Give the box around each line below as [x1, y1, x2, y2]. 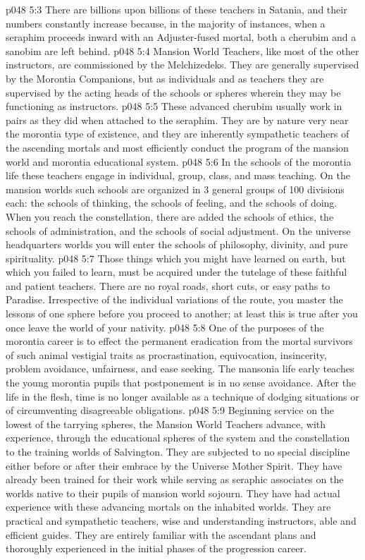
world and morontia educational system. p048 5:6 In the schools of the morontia [6, 154, 352, 169]
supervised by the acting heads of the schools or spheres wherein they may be [6, 85, 341, 99]
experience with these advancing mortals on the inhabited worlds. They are [6, 499, 331, 514]
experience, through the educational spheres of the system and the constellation [6, 430, 350, 445]
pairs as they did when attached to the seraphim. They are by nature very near [6, 112, 349, 127]
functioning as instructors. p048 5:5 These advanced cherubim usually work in [6, 99, 342, 114]
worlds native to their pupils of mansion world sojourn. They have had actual [6, 485, 340, 500]
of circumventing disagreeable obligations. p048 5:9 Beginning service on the [6, 403, 335, 418]
